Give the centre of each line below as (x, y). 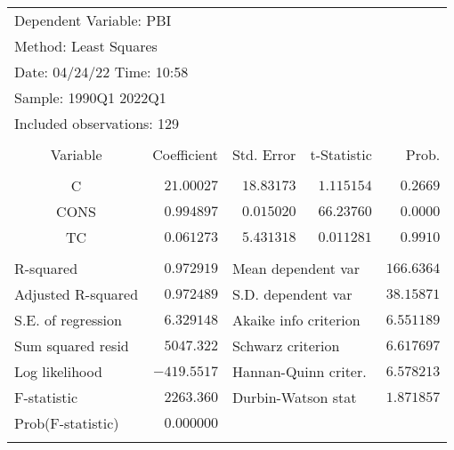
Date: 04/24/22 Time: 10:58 (101, 72)
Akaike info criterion (296, 320)
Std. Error (264, 154)
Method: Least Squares (86, 46)
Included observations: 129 (97, 123)
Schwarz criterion (286, 346)
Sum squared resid (72, 346)
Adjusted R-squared (77, 294)
